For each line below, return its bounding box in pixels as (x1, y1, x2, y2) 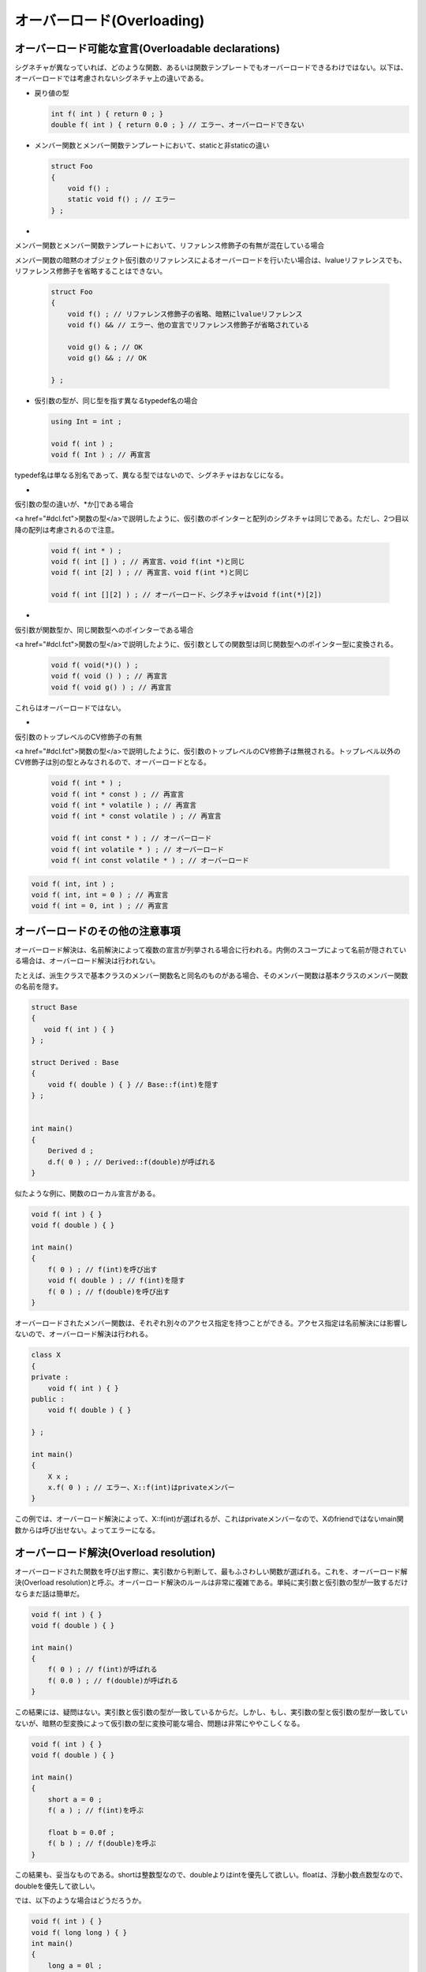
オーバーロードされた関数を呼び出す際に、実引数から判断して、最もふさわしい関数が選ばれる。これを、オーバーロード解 (14, 1567, 408, 1576)
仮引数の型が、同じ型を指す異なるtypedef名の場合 (34, 396, 199, 405)
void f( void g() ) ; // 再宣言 (50, 682, 172, 692)
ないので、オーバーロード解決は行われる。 (14, 1329, 153, 1339)
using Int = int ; (50, 416, 122, 426)
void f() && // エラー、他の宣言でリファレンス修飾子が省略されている (67, 320, 309, 330)
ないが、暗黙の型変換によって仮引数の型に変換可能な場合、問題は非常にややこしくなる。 (14, 1718, 305, 1727)
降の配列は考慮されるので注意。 (14, 525, 118, 534)
